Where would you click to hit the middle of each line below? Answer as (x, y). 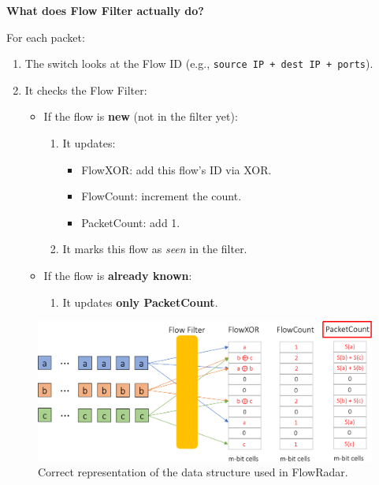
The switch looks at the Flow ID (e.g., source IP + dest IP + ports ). (199, 63)
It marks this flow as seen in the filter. (155, 249)
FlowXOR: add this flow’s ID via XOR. (176, 169)
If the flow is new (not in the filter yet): (141, 116)
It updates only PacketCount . (140, 302)
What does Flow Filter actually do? (105, 10)
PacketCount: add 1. (131, 222)
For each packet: (46, 37)
